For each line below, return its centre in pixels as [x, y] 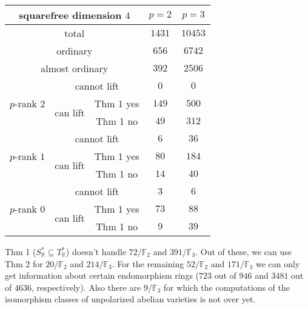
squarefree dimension [70, 15]
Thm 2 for [24, 263]
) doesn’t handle [96, 251]
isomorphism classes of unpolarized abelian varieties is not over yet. [130, 299]
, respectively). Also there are [86, 287]
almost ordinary [75, 68]
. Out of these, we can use [243, 251]
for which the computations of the [227, 287]
